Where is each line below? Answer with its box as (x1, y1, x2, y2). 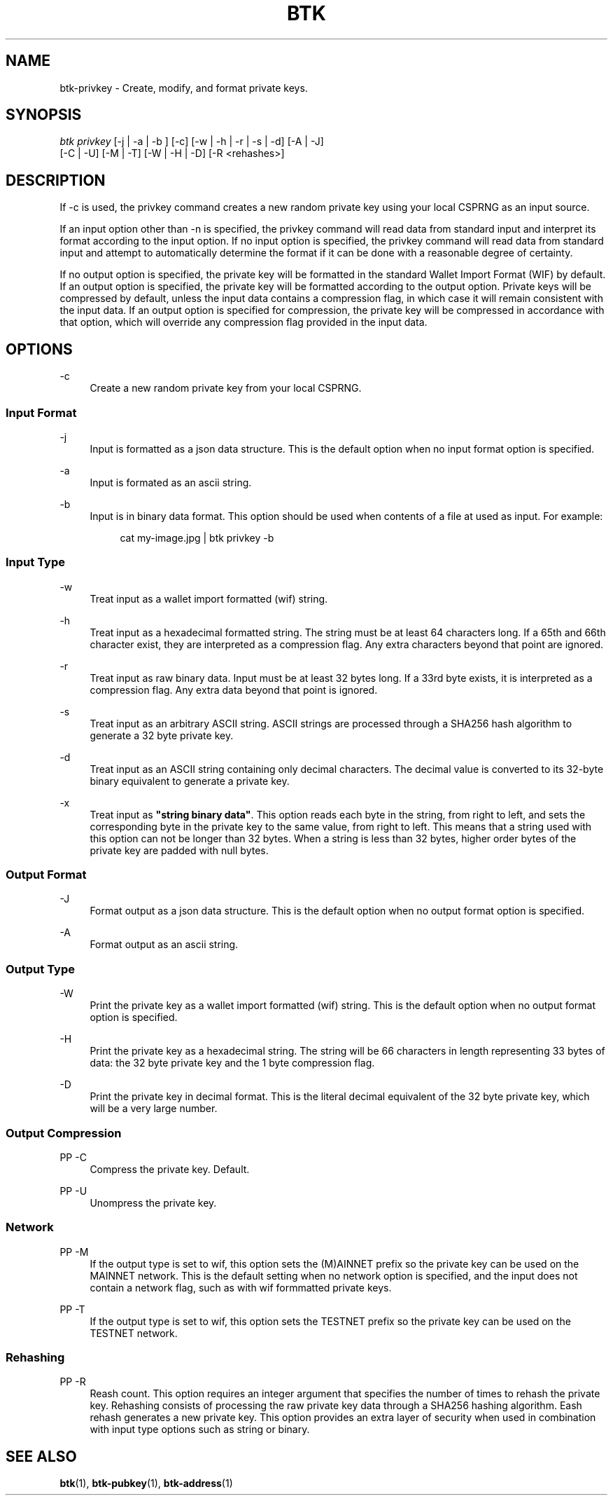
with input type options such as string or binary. (90, 1423, 310, 1436)
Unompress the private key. (90, 1196, 217, 1209)
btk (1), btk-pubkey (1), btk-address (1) (59, 1477, 233, 1490)
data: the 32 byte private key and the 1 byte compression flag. (90, 1057, 375, 1069)
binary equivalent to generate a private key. (90, 774, 290, 787)
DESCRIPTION (6, 171, 106, 189)
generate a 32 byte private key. (90, 729, 234, 741)
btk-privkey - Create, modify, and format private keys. (59, 81, 308, 94)
